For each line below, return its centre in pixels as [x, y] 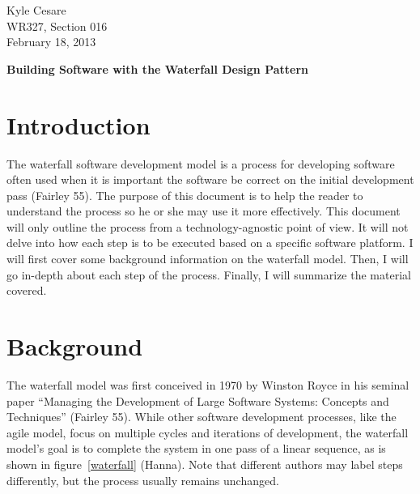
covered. [27, 290]
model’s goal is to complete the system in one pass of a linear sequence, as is [196, 448]
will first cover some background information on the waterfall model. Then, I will [208, 259]
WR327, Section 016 [57, 26]
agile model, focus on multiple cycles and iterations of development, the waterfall [208, 432]
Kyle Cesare [36, 10]
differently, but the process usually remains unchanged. [143, 480]
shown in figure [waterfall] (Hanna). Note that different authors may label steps [205, 464]
